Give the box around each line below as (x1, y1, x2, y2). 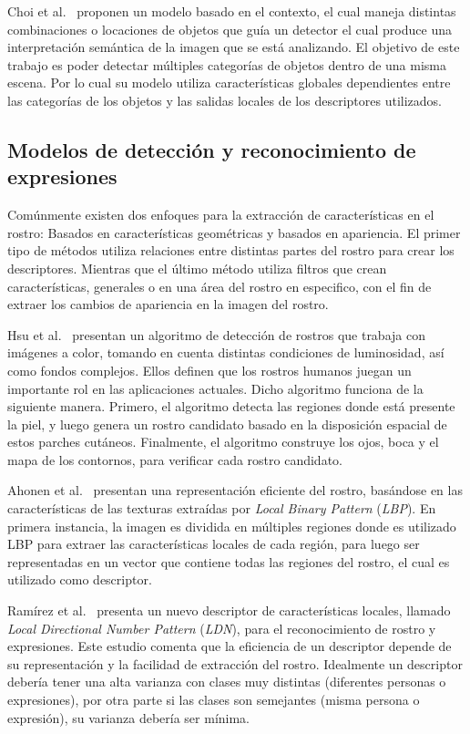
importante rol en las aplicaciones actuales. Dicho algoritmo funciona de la (7, 378, 424, 398)
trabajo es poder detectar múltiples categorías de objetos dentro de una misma (7, 55, 447, 74)
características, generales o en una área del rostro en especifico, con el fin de (7, 276, 432, 295)
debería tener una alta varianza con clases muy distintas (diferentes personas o (7, 672, 446, 691)
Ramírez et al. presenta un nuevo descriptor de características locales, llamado (7, 601, 451, 620)
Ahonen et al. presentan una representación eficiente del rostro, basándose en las (7, 481, 463, 500)
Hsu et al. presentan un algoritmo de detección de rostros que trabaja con (7, 325, 425, 344)
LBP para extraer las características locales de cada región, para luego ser (7, 534, 420, 553)
